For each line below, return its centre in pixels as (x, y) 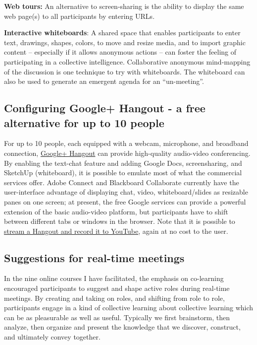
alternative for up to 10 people (84, 122)
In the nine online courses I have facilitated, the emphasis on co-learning (114, 278)
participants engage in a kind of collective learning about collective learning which (129, 308)
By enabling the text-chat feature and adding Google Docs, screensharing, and (123, 163)
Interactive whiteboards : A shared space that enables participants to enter (122, 33)
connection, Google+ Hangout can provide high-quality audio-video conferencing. (127, 153)
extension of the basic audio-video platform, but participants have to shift (116, 211)
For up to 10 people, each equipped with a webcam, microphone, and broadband (126, 143)
